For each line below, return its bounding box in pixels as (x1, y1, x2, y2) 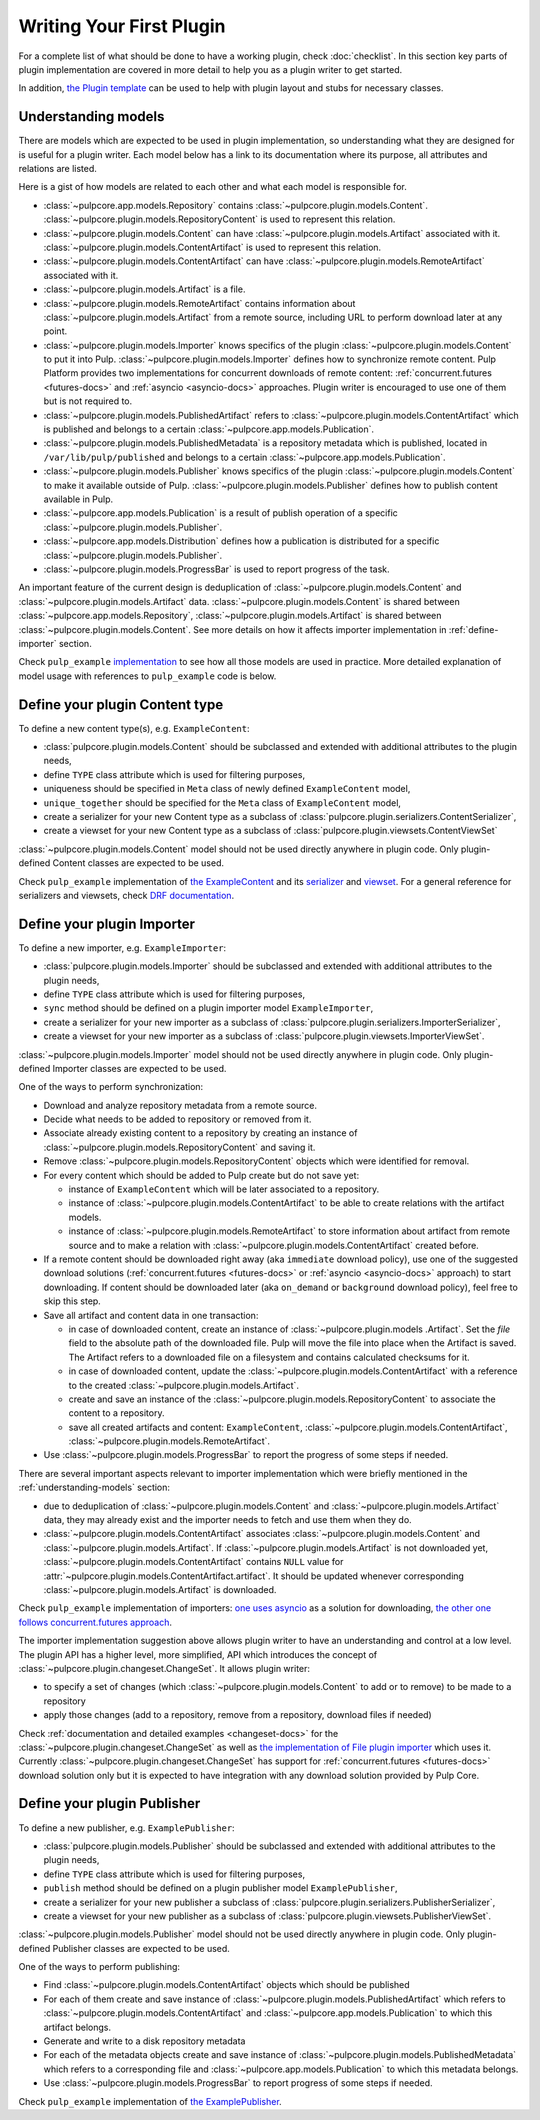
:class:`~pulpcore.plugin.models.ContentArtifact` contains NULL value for (43, 1556, 344, 1568)
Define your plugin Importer (18, 915, 195, 932)
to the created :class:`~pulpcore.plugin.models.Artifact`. (68, 1379, 300, 1391)
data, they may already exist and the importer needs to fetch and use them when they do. (43, 1514, 412, 1526)
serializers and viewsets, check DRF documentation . (18, 889, 235, 901)
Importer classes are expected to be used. (52, 1062, 227, 1074)
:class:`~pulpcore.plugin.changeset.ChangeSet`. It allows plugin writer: (18, 1662, 310, 1674)
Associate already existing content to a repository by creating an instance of (43, 1127, 358, 1139)
